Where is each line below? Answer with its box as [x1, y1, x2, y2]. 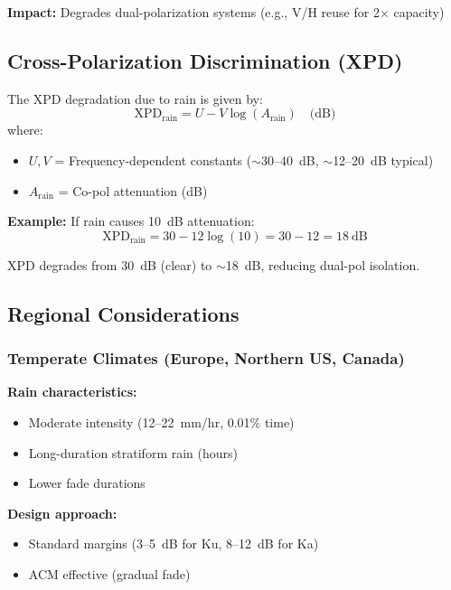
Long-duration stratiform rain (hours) [28, 443, 239, 462]
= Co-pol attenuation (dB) [58, 181, 208, 200]
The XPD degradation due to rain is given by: [7, 89, 263, 108]
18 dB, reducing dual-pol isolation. [225, 255, 420, 274]
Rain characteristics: [7, 382, 137, 401]
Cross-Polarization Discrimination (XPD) [7, 46, 403, 74]
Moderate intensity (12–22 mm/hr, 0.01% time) [28, 412, 295, 431]
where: [7, 120, 43, 139]
